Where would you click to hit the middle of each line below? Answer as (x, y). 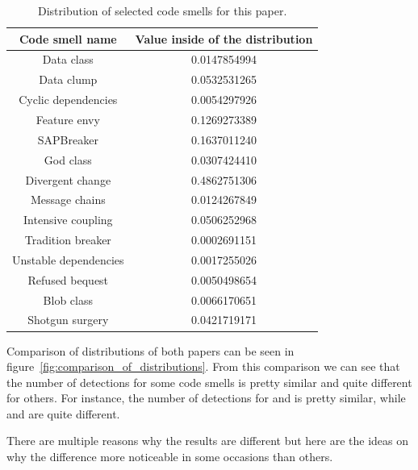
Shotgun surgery (68, 320)
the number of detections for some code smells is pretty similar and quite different (209, 382)
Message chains (68, 200)
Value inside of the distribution (224, 38)
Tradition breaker (68, 240)
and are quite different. (63, 413)
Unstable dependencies (68, 259)
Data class (68, 59)
